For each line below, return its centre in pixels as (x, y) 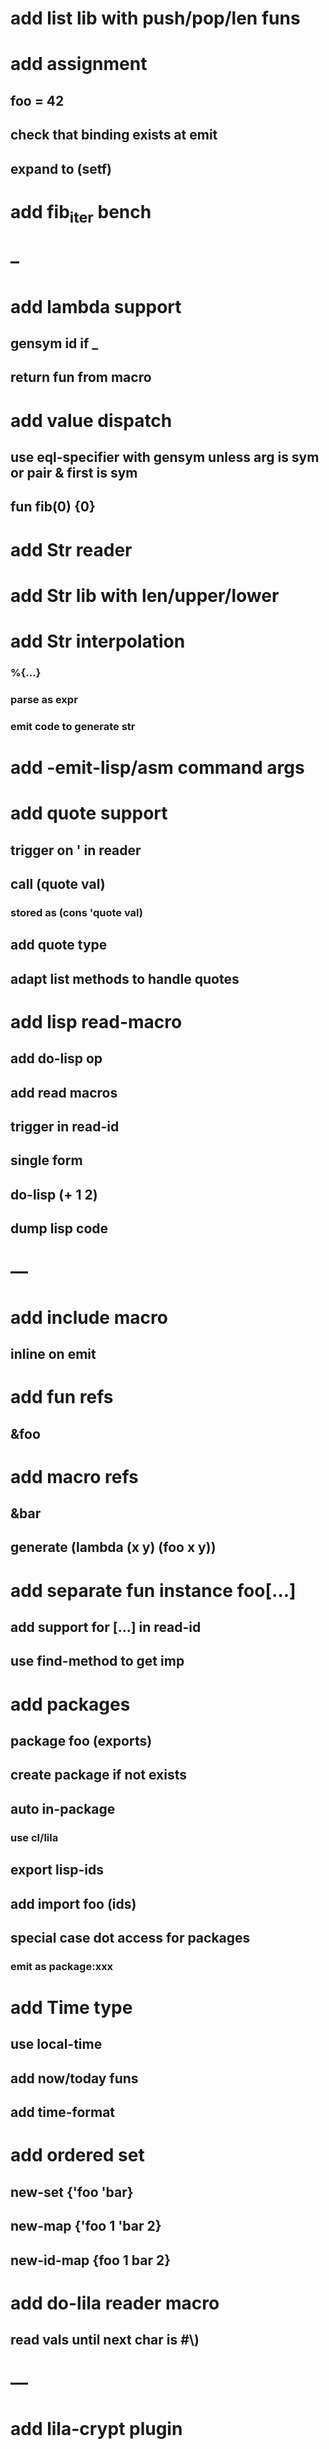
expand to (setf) (61, 168)
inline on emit (53, 1353)
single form (46, 1160)
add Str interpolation (98, 641)
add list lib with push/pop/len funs (155, 18)
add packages (70, 1704)
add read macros (64, 1092)
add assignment (79, 64)
